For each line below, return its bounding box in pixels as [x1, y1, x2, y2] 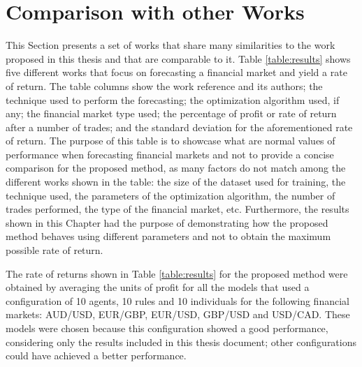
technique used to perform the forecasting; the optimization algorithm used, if [6, 92, 340, 107]
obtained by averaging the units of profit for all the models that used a [6, 280, 310, 294]
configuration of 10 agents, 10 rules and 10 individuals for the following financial [6, 293, 349, 308]
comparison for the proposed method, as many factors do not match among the [6, 160, 346, 175]
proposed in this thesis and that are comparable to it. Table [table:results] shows [6, 51, 351, 66]
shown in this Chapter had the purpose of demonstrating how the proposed [6, 215, 328, 230]
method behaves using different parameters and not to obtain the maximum [6, 229, 331, 244]
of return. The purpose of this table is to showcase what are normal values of [6, 133, 335, 148]
